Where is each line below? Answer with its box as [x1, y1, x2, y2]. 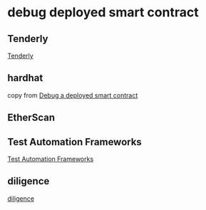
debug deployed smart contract [7, 4, 199, 21]
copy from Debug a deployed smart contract [7, 90, 138, 100]
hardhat [7, 72, 43, 84]
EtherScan [7, 112, 56, 124]
